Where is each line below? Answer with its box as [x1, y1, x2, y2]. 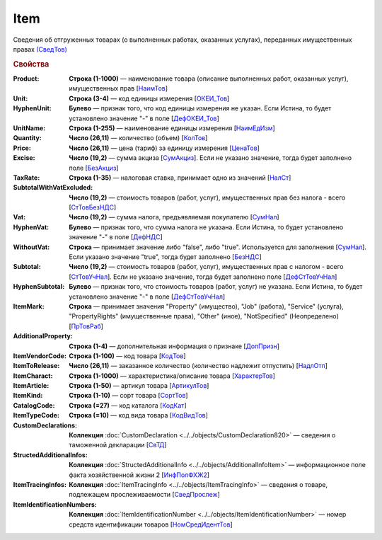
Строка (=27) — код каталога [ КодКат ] [69, 401, 187, 410]
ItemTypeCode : [13, 411, 60, 420]
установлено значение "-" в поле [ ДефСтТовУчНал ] [69, 292, 226, 301]
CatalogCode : [13, 401, 55, 410]
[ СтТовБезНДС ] [69, 203, 117, 212]
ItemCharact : [13, 372, 53, 380]
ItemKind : [13, 391, 43, 400]
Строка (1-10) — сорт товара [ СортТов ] [69, 391, 188, 400]
